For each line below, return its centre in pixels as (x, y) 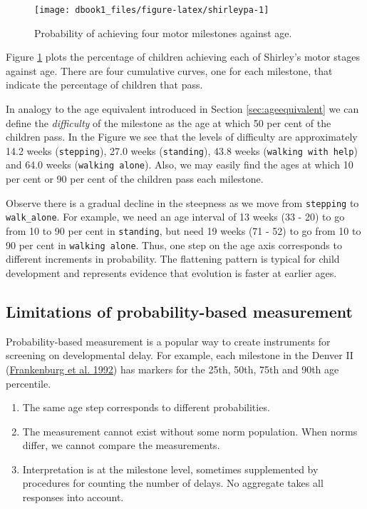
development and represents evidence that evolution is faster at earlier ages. (171, 272)
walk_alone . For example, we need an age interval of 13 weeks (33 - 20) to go (175, 217)
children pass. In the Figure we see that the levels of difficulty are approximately (182, 137)
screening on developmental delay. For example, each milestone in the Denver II (180, 355)
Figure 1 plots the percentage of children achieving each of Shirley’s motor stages (183, 57)
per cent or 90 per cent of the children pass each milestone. (135, 179)
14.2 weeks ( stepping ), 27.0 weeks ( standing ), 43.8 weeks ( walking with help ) (182, 150)
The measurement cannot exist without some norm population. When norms (190, 431)
